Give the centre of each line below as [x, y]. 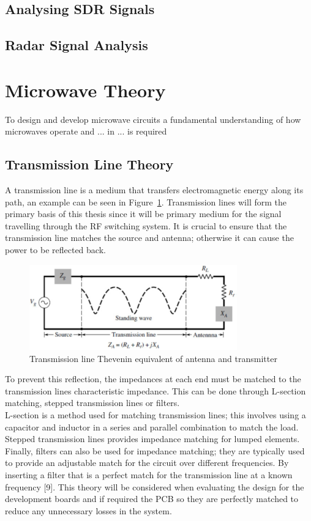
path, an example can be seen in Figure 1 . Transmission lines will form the [146, 201]
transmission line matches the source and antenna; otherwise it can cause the [149, 238]
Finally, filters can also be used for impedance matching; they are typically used [155, 450]
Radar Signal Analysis [77, 45]
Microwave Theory [85, 90]
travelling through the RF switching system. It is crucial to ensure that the [146, 225]
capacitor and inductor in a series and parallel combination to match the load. [152, 427]
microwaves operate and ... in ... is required [86, 131]
